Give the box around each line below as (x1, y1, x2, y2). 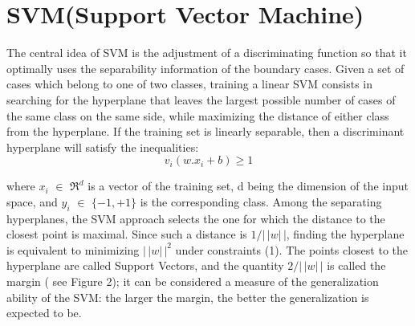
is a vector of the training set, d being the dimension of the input (87, 177, 409, 194)
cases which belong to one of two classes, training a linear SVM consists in (6, 75, 373, 92)
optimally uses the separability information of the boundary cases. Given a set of (6, 59, 405, 76)
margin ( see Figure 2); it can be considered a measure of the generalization (6, 273, 379, 290)
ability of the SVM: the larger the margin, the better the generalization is (6, 288, 369, 305)
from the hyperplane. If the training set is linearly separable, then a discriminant (6, 123, 405, 140)
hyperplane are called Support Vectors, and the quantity (6, 257, 284, 274)
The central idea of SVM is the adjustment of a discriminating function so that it (6, 44, 407, 61)
